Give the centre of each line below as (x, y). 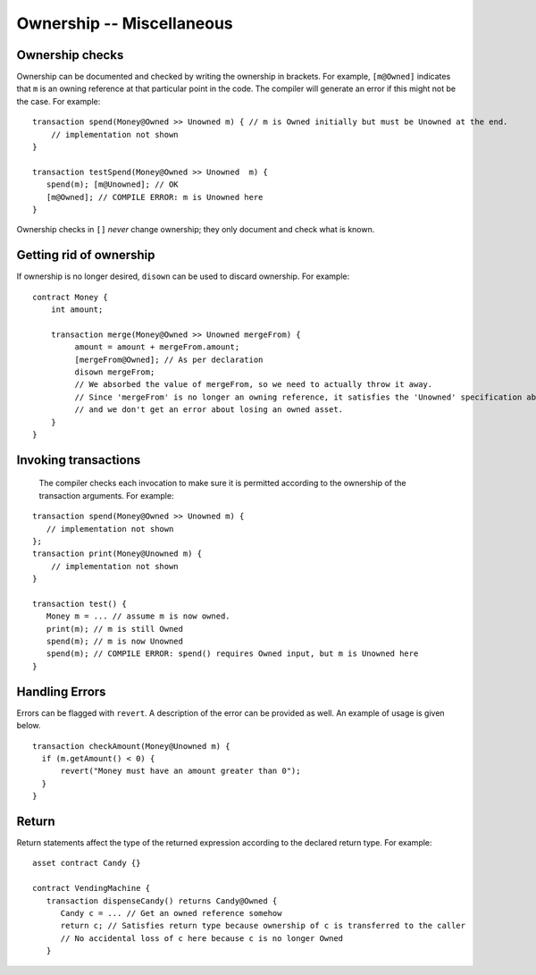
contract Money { (70, 297)
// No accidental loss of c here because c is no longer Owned (202, 938)
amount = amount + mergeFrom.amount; (157, 347)
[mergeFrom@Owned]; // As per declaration (169, 359)
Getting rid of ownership (86, 255)
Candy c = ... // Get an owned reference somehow (171, 913)
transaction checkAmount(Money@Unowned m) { (132, 746)
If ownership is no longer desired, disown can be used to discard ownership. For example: (183, 276)
